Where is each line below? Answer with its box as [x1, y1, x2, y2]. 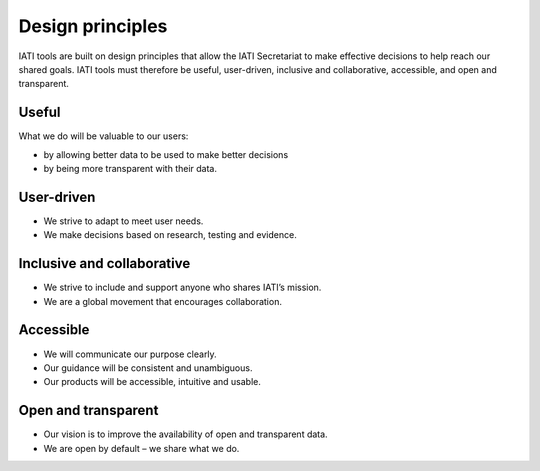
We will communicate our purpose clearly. [43, 348, 217, 360]
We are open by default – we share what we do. [43, 442, 240, 454]
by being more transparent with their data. [43, 163, 217, 175]
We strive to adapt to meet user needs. [43, 215, 204, 227]
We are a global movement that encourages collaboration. [43, 295, 282, 307]
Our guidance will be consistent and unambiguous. [43, 361, 253, 374]
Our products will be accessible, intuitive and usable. [43, 376, 262, 388]
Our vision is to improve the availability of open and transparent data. [43, 428, 329, 440]
